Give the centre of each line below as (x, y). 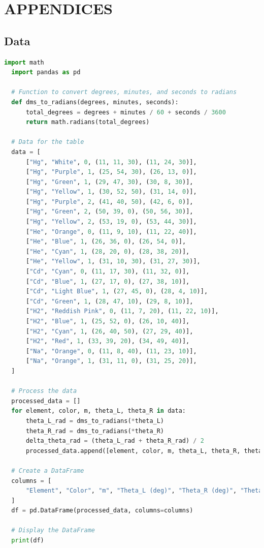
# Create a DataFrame (48, 470)
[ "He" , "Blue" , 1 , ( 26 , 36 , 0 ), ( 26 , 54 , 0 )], (106, 242)
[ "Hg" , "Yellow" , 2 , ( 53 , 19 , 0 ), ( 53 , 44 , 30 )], (111, 222)
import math (24, 62)
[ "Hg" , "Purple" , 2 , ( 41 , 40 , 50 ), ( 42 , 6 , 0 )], (109, 202)
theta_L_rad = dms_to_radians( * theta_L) (95, 421)
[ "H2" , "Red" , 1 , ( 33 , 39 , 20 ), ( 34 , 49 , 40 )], (108, 341)
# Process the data (44, 391)
